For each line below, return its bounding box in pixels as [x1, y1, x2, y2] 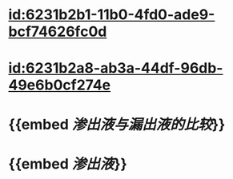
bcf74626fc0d [8, 22, 107, 41]
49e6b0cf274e [8, 76, 111, 94]
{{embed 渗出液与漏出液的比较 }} [8, 115, 226, 133]
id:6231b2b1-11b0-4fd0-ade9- [8, 6, 215, 24]
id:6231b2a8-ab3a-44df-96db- [8, 59, 223, 78]
